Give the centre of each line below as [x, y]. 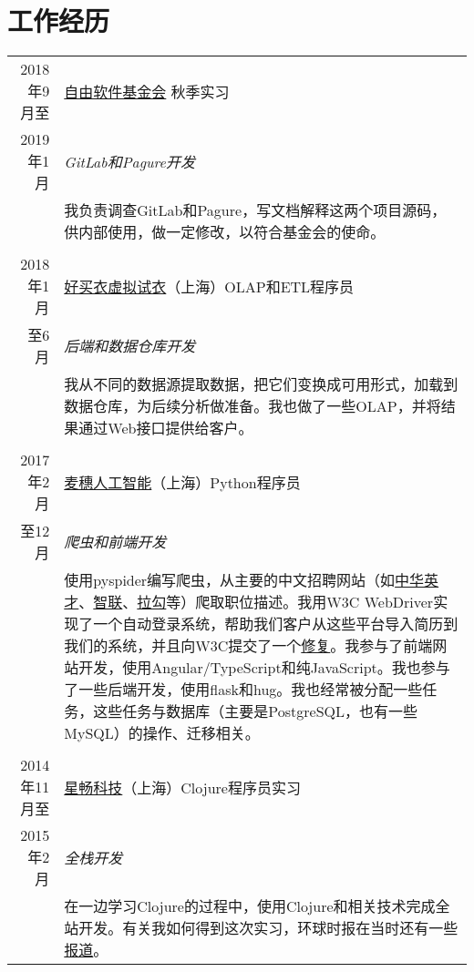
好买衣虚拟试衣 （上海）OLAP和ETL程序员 [209, 286]
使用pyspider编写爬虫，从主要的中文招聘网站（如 [230, 580]
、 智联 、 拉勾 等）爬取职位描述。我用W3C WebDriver [256, 602]
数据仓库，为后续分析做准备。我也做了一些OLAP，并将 [252, 406]
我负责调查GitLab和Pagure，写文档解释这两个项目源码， [255, 210]
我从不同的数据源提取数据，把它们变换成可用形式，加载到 [261, 384]
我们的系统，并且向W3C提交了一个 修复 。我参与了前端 [248, 646]
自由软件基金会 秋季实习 [147, 91]
